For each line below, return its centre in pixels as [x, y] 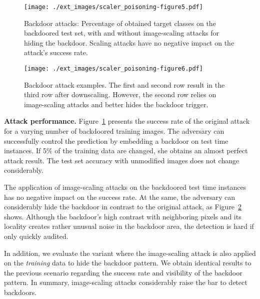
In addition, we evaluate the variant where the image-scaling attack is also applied [130, 253]
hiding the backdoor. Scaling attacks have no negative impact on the [129, 42]
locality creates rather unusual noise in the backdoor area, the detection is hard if [129, 226]
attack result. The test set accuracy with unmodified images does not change [122, 160]
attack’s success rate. [56, 52]
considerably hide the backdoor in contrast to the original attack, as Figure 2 [123, 207]
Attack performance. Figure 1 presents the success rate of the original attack [127, 121]
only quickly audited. [36, 236]
